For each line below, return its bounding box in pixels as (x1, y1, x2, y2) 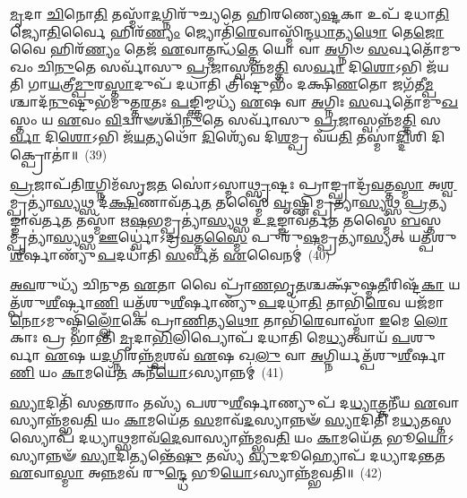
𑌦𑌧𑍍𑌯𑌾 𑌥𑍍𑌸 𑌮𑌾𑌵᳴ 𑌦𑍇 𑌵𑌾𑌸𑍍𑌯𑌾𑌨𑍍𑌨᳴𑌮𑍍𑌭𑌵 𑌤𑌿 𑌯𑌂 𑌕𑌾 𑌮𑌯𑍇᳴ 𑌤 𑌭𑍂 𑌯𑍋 (78, 428, 448, 447)
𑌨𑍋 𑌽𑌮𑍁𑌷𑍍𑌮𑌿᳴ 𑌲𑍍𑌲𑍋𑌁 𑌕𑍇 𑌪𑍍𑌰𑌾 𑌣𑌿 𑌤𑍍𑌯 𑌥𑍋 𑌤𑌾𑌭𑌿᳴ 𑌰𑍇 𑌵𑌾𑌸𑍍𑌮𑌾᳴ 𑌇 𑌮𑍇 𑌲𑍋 (10, 310, 448, 329)
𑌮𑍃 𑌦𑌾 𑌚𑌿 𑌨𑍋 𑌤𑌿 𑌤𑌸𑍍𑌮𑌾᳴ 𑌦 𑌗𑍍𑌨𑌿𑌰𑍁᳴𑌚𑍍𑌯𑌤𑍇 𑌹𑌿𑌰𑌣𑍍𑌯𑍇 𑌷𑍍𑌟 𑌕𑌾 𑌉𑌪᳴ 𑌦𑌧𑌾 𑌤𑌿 (10, 4, 449, 22)
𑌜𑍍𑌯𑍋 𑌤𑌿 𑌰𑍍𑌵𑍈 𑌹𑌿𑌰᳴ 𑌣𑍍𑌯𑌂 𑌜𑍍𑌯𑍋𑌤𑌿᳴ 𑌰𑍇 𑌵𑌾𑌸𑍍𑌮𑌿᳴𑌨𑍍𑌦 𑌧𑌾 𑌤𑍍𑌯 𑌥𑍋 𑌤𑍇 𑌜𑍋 (10, 21, 445, 40)
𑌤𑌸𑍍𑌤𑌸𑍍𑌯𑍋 (420, 410, 452, 429)
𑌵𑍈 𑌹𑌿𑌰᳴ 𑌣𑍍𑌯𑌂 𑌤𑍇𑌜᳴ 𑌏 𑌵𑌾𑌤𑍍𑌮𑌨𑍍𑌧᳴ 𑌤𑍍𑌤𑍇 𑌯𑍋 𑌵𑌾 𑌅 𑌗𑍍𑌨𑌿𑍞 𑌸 (10, 39, 389, 58)
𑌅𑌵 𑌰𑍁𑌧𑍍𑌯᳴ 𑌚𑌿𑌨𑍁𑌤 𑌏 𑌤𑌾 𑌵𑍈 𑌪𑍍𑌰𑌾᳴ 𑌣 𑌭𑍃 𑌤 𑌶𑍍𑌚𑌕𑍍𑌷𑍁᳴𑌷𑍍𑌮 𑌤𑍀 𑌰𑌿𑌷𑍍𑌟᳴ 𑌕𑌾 (10, 275, 445, 294)
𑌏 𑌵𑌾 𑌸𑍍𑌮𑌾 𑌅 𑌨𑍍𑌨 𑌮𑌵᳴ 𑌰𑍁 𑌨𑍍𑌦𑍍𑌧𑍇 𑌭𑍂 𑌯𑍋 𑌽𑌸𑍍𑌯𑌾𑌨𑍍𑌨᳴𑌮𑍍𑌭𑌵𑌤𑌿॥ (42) (10, 463, 383, 482)
